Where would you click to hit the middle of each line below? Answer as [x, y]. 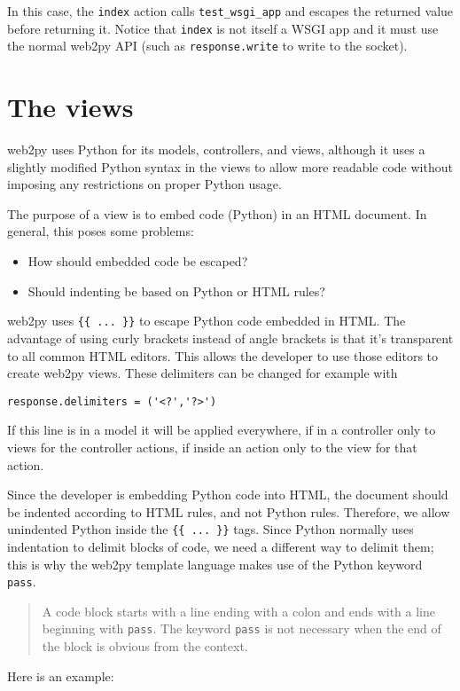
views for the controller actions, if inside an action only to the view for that [212, 447]
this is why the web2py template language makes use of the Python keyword [215, 564]
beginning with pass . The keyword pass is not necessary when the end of [242, 628]
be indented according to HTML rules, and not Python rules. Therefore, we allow [229, 511]
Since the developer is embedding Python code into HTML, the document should [228, 495]
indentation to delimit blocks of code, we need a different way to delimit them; [221, 546]
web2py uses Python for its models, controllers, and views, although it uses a [216, 149]
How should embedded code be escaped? [138, 261]
